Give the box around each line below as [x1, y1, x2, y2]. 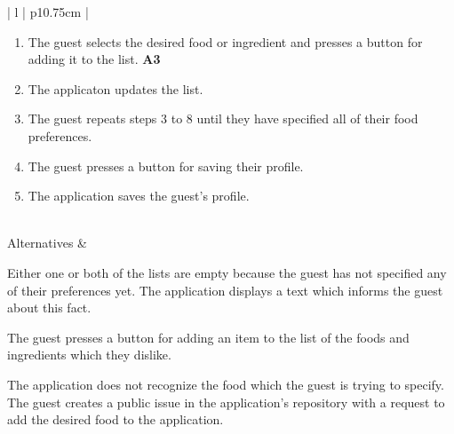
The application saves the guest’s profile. [28, 186, 250, 205]
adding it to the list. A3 [28, 50, 161, 68]
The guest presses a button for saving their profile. [28, 156, 304, 175]
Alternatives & [7, 233, 87, 252]
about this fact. [7, 298, 92, 317]
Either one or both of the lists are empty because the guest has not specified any [7, 263, 447, 281]
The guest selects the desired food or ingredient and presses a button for [28, 32, 423, 51]
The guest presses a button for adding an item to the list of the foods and [7, 327, 410, 346]
